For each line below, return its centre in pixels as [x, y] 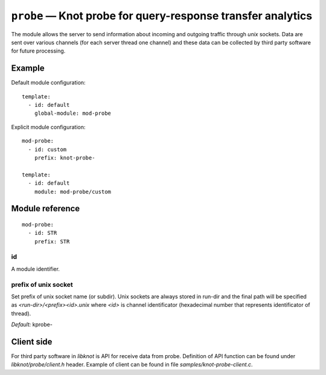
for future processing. [38, 51]
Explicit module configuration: [48, 127]
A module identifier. [36, 269]
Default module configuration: [48, 83]
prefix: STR [52, 241]
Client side [32, 341]
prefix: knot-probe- [65, 158]
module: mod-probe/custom [73, 191]
